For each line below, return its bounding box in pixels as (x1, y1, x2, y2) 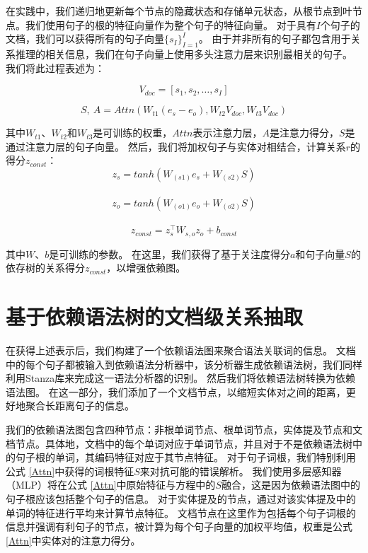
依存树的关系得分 (6, 260, 85, 275)
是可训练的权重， (93, 125, 173, 140)
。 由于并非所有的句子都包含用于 (198, 31, 351, 46)
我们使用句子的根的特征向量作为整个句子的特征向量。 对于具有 (25, 17, 316, 32)
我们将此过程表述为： (6, 60, 105, 75)
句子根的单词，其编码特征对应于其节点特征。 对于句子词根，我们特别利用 (15, 450, 356, 465)
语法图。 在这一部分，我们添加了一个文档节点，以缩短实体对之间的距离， (6, 384, 346, 399)
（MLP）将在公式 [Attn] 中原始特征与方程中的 (6, 477, 216, 492)
